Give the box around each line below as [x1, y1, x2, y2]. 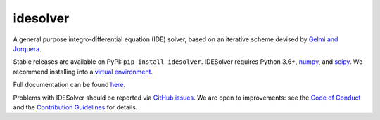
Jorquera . [13, 44, 42, 53]
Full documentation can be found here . [13, 81, 126, 89]
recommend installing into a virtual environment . [13, 67, 153, 76]
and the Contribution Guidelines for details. [13, 102, 138, 112]
